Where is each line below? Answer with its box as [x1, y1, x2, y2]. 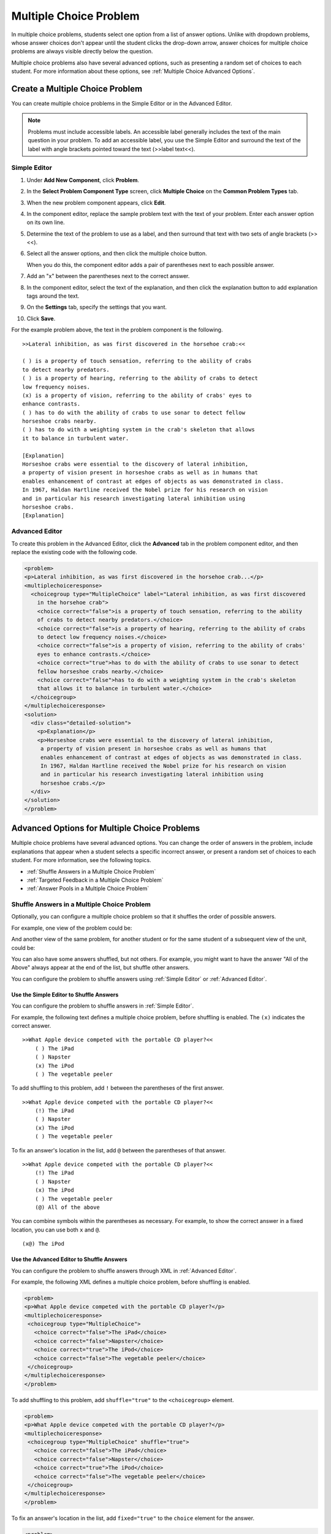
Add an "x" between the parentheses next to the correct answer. [26, 272, 190, 280]
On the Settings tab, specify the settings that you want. [26, 304, 167, 311]
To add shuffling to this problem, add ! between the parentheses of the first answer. [11, 1084, 224, 1092]
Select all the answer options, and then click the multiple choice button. [26, 250, 207, 257]
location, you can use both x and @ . [11, 1226, 101, 1233]
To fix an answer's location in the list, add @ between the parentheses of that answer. [11, 1146, 226, 1154]
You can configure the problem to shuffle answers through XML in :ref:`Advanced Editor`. [11, 1267, 237, 1274]
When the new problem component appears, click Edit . [26, 199, 166, 206]
